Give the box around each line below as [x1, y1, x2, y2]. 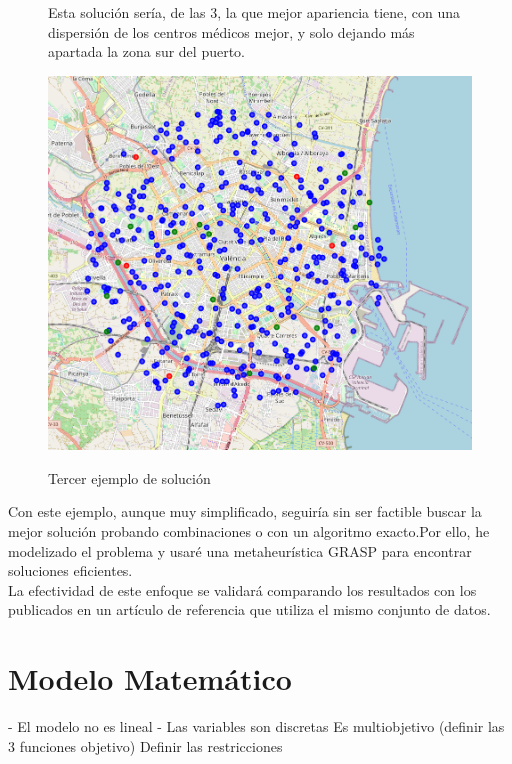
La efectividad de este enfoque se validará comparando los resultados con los [8, 579, 477, 600]
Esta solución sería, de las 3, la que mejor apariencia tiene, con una [48, 2, 461, 22]
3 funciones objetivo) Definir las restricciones [8, 735, 283, 756]
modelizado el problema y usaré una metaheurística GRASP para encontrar [8, 540, 472, 561]
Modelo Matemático [8, 658, 292, 699]
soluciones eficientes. [8, 560, 133, 581]
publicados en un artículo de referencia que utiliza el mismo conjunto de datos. [8, 599, 491, 620]
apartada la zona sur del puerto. [48, 41, 245, 62]
